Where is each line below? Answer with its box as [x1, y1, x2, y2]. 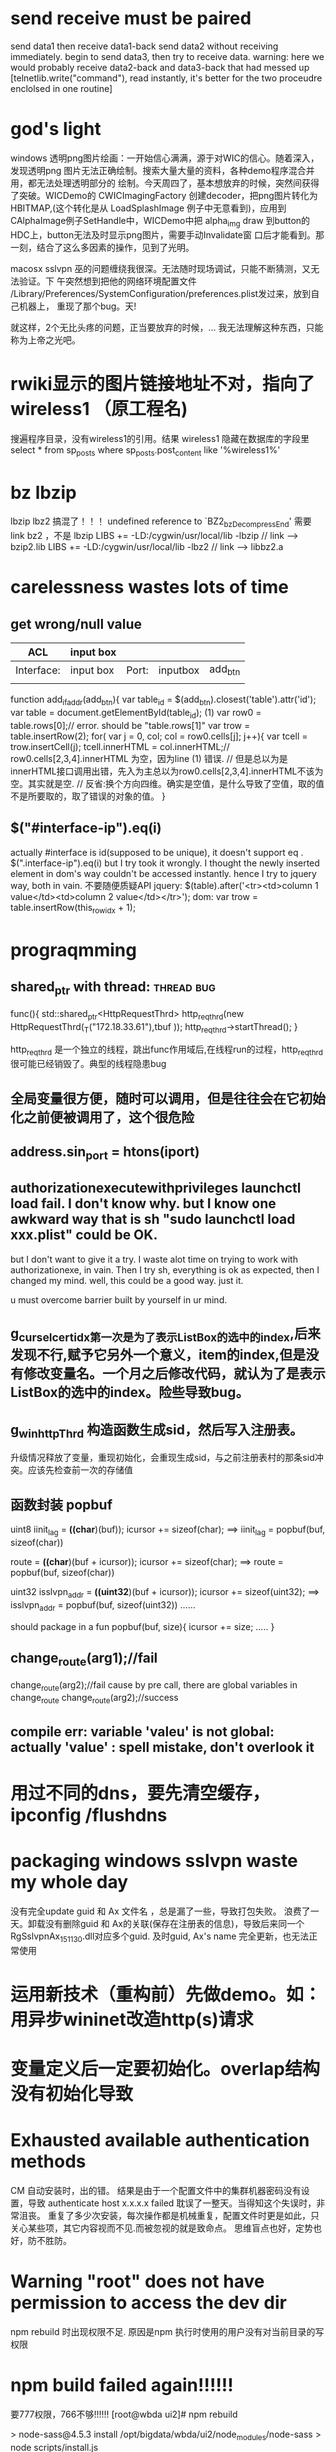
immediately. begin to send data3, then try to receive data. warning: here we [10, 50, 325, 62]
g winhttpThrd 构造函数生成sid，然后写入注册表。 [10, 1421, 303, 1441]
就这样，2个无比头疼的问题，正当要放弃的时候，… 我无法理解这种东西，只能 [10, 321, 324, 333]
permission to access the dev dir [10, 2292, 287, 2314]
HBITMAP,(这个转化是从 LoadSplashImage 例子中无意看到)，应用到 [10, 202, 287, 214]
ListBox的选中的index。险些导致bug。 [10, 1384, 250, 1401]
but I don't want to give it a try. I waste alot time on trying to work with [10, 1253, 298, 1265]
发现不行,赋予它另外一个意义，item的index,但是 [10, 1347, 307, 1364]
